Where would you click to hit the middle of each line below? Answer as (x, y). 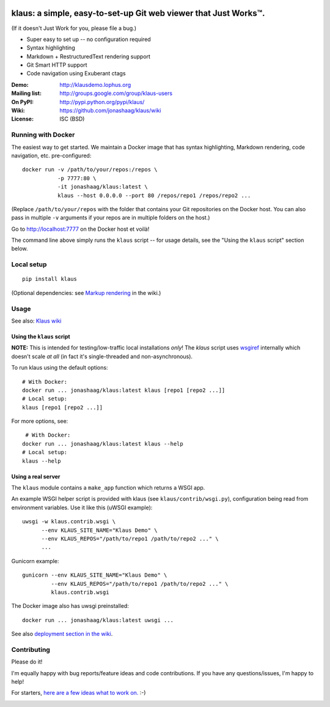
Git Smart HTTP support (57, 65)
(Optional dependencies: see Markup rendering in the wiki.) (86, 293)
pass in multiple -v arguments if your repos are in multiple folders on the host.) (111, 218)
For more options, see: (40, 421)
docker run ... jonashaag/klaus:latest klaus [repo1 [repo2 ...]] (124, 390)
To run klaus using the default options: (60, 368)
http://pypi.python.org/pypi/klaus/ (102, 102)
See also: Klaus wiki (36, 321)
